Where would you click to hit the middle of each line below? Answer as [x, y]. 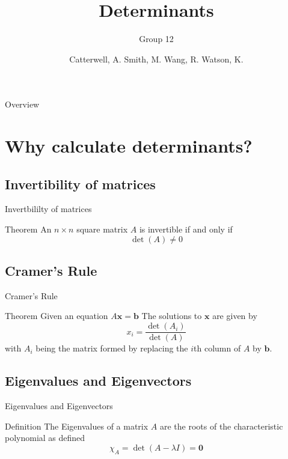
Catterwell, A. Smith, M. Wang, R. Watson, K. [156, 59]
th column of [217, 348]
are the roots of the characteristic [221, 426]
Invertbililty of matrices [48, 209]
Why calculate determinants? [129, 146]
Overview [22, 104]
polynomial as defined [45, 438]
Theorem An [28, 229]
